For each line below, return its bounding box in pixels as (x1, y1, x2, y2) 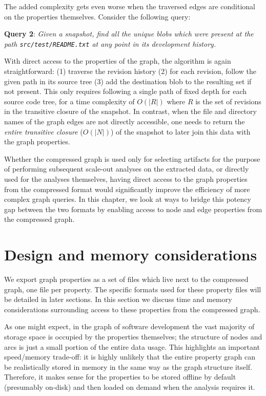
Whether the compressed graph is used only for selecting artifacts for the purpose (4, 153, 260, 164)
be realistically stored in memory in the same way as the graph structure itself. (4, 361, 253, 372)
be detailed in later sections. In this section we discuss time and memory (4, 294, 232, 305)
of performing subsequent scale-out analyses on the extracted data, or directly (4, 163, 249, 174)
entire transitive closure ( (4, 126, 83, 137)
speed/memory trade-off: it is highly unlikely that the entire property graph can (4, 351, 256, 362)
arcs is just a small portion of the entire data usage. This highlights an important (4, 341, 260, 352)
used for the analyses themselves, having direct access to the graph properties (4, 173, 248, 184)
